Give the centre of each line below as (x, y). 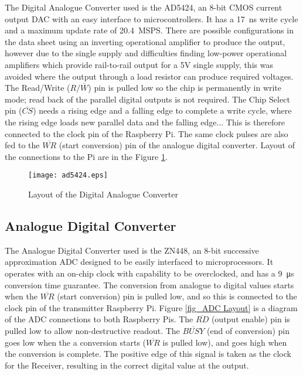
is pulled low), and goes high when (225, 342)
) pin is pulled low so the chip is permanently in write (185, 88)
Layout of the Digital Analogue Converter (103, 194)
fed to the (22, 145)
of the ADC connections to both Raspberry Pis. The (99, 319)
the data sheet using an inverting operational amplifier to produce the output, (145, 41)
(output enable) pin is (251, 319)
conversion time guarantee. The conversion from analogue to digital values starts (149, 284)
